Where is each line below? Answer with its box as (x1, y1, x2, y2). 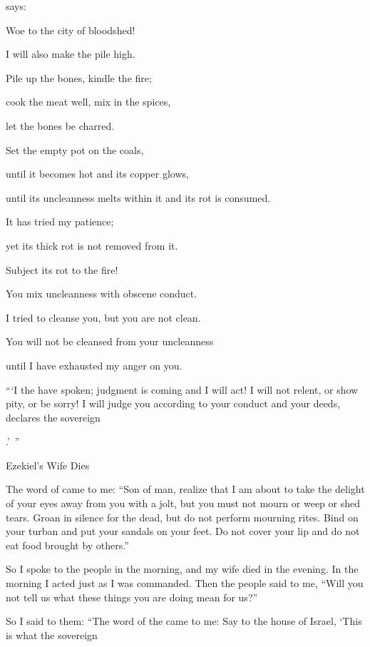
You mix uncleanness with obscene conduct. (6, 286, 197, 301)
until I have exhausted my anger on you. (6, 357, 183, 372)
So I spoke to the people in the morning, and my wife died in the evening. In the (6, 561, 359, 576)
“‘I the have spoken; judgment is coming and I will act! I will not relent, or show (6, 382, 359, 397)
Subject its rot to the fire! (6, 262, 118, 277)
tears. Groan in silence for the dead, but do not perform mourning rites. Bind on (6, 509, 359, 524)
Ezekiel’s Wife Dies (6, 457, 90, 472)
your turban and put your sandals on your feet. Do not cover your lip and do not (6, 524, 360, 539)
